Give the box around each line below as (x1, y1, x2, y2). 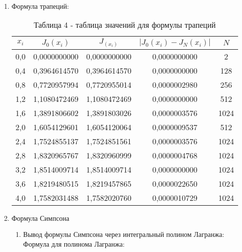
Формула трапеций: (11, 1, 69, 11)
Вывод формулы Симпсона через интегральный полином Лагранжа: (23, 229, 224, 239)
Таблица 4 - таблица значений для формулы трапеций (34, 19, 216, 30)
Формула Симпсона (11, 213, 69, 223)
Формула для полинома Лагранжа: (23, 238, 125, 249)
